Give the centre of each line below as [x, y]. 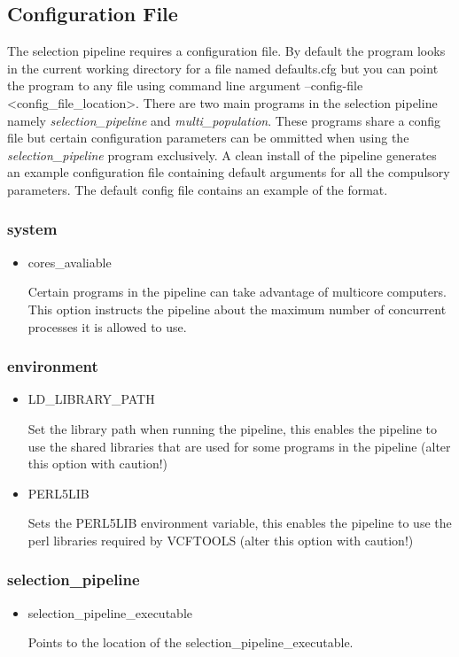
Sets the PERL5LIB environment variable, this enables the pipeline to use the [240, 523]
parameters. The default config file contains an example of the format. [198, 189]
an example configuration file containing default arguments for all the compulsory [229, 172]
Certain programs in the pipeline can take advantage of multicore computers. [237, 292]
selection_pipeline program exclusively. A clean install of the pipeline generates [222, 155]
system [32, 229]
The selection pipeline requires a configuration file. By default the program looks [226, 51]
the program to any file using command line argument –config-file [185, 85]
